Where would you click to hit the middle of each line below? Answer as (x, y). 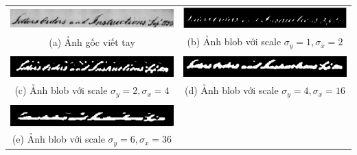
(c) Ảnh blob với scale (61, 90)
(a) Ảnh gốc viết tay (92, 41)
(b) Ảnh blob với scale (234, 41)
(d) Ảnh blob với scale (232, 90)
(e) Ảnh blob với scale (58, 139)
